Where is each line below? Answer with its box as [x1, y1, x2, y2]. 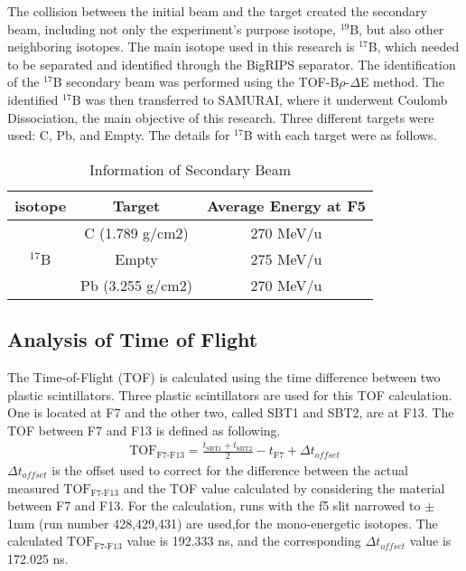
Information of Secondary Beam [89, 158, 292, 180]
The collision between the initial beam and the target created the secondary [7, 2, 427, 20]
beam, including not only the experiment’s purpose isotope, [7, 19, 336, 38]
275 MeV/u [250, 248, 322, 269]
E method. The [359, 72, 445, 91]
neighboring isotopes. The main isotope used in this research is [7, 37, 355, 56]
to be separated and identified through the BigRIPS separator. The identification [7, 54, 456, 73]
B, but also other [349, 19, 444, 38]
